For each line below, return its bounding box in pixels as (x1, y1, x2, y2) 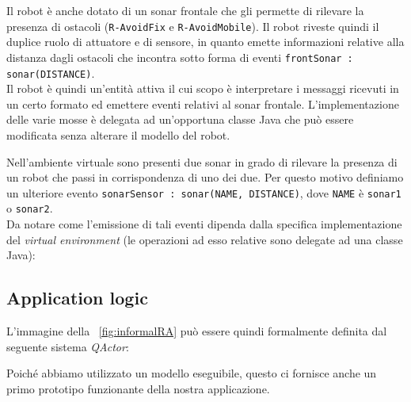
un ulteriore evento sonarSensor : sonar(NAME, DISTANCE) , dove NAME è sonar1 (6, 184, 401, 201)
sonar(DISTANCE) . (6, 64, 95, 81)
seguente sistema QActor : (6, 338, 129, 354)
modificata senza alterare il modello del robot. (6, 126, 230, 143)
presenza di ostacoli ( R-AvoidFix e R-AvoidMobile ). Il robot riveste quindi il (6, 17, 379, 34)
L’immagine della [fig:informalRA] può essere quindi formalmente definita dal (6, 323, 387, 339)
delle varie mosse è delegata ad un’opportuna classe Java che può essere (6, 111, 354, 128)
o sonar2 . (6, 200, 53, 216)
